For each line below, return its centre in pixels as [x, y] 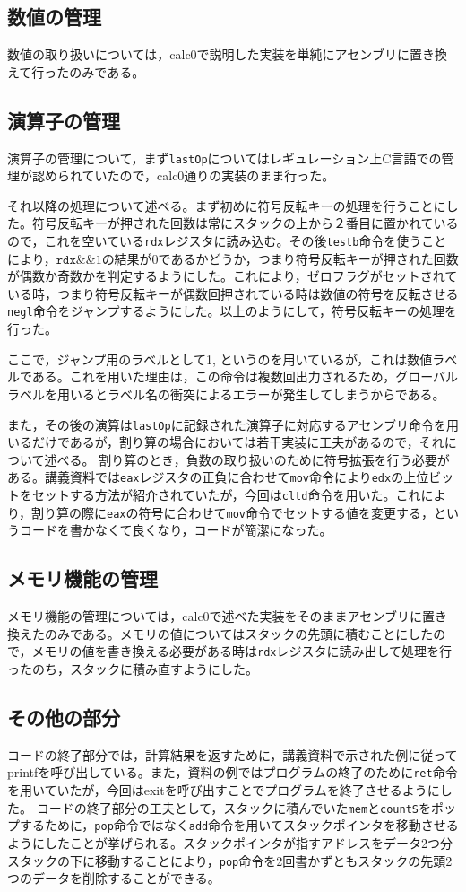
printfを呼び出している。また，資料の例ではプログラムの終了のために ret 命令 [233, 772]
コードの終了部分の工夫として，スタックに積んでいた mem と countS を [233, 807]
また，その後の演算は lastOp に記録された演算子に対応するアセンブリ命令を [227, 424]
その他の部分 [64, 717]
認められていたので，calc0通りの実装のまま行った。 [183, 175]
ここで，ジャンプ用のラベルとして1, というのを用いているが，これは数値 [220, 359]
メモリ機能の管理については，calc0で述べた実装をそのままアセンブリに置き [227, 616]
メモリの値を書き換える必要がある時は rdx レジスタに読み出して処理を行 [242, 651]
